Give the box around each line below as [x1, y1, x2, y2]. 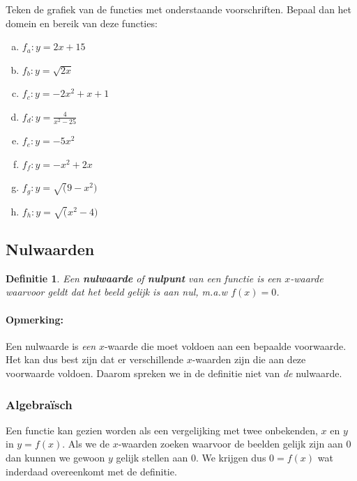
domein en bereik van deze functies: [6, 15, 158, 30]
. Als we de [62, 436, 109, 451]
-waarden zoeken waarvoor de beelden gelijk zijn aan [118, 436, 343, 451]
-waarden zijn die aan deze [192, 352, 306, 367]
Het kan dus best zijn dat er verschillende [6, 352, 184, 367]
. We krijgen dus [195, 450, 266, 465]
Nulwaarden [6, 238, 95, 260]
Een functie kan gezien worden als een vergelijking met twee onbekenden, [6, 422, 318, 437]
